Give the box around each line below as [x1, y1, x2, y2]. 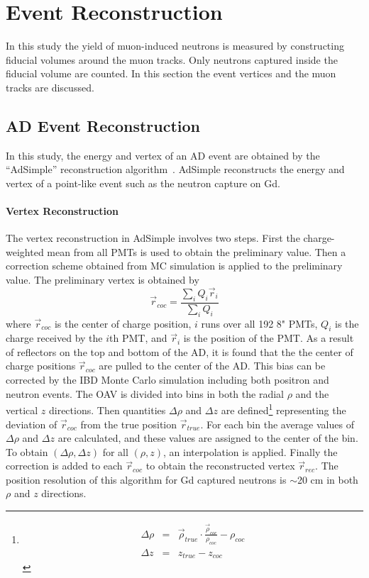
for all [102, 444, 128, 459]
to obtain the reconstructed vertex [145, 458, 295, 473]
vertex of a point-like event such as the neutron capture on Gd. [6, 175, 280, 190]
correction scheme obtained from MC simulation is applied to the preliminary [6, 258, 343, 273]
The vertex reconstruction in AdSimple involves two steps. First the [6, 230, 300, 245]
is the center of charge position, [54, 316, 192, 330]
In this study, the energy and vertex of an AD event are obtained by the [6, 148, 320, 162]
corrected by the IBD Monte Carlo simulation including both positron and [6, 372, 329, 387]
